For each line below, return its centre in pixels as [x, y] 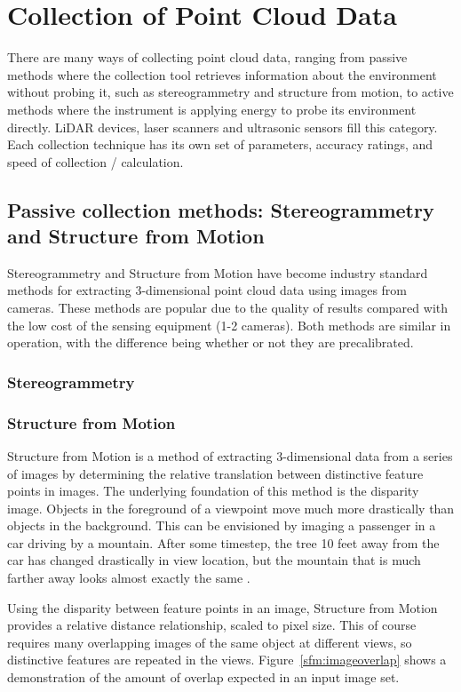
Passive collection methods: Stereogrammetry [221, 209]
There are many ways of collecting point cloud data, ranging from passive [207, 57]
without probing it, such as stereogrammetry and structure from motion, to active [230, 92]
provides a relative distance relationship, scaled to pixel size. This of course [212, 625]
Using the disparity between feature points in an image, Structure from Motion [223, 607]
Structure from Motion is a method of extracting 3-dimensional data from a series [230, 455]
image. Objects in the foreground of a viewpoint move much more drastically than [231, 508]
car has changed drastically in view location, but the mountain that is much [214, 560]
